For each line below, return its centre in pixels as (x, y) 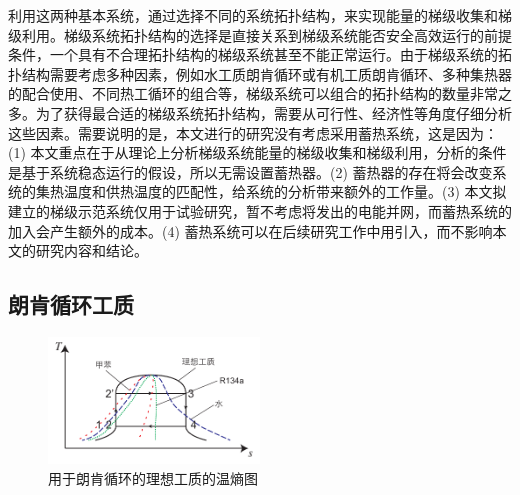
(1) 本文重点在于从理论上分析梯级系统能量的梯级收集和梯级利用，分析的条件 (257, 152)
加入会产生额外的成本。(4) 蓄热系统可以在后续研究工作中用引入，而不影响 (250, 230)
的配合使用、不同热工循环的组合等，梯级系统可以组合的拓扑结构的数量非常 (253, 93)
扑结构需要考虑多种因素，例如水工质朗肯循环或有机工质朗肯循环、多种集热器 (260, 73)
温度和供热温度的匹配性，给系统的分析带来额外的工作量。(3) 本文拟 (285, 191)
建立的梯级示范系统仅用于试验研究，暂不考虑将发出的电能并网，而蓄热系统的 (260, 210)
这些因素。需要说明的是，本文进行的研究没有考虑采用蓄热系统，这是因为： (253, 132)
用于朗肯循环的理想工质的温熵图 (153, 477)
